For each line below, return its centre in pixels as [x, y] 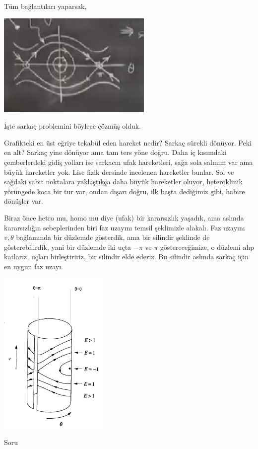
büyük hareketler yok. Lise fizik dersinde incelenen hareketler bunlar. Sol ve [119, 172]
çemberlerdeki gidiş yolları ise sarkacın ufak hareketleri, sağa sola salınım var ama [129, 162]
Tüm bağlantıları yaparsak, [45, 6]
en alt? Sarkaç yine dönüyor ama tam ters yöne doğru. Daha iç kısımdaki [115, 152]
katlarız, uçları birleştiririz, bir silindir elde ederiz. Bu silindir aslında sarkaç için [126, 257]
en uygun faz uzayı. [34, 266]
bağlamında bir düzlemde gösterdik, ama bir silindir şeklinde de [113, 237]
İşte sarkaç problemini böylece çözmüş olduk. [73, 126]
